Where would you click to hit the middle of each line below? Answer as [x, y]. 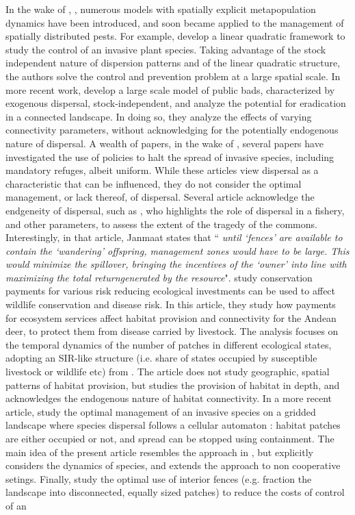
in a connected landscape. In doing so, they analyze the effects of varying [159, 116]
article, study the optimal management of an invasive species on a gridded [161, 411]
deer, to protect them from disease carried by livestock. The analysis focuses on [172, 331]
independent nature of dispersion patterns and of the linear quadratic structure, [173, 63]
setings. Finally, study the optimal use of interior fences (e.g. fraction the [159, 478]
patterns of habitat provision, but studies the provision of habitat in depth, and [173, 385]
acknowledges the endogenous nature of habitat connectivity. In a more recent [169, 398]
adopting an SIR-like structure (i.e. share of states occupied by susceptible [161, 358]
